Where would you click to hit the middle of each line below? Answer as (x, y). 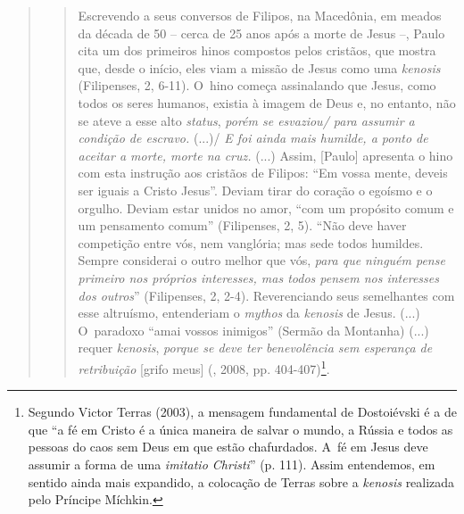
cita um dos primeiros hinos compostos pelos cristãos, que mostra (257, 50)
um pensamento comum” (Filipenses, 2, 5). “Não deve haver (242, 225)
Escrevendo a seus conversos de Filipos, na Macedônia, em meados (260, 15)
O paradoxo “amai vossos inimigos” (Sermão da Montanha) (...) (253, 330)
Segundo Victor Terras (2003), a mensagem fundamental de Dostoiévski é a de (242, 412)
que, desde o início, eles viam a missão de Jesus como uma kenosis (259, 67)
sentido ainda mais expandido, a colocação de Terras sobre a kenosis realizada (241, 481)
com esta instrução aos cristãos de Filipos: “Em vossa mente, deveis (263, 173)
